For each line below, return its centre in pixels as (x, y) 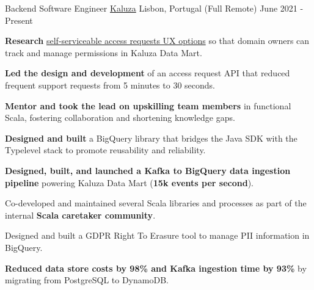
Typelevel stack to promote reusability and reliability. (105, 150)
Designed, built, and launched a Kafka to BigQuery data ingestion (148, 170)
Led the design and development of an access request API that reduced (148, 73)
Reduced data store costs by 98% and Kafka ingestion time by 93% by (156, 268)
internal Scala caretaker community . (80, 215)
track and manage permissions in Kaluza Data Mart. (104, 52)
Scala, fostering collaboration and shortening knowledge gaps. (120, 118)
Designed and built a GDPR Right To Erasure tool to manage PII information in (157, 235)
